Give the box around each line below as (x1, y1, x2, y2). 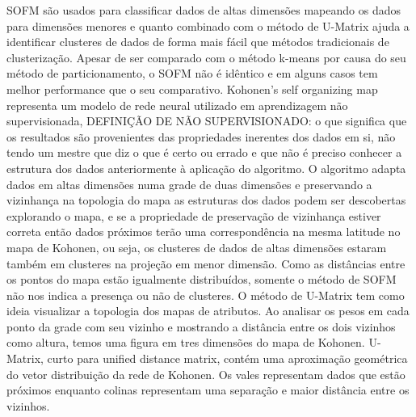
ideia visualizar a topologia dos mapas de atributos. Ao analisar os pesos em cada (6, 302, 410, 319)
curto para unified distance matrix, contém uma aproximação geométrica (47, 350, 408, 367)
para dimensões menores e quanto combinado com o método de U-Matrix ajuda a (6, 17, 410, 34)
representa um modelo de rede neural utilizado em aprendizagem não (6, 96, 348, 113)
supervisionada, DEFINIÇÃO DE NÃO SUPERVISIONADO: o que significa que (6, 112, 407, 129)
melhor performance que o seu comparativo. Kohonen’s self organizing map (6, 80, 378, 97)
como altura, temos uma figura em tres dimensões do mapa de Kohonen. (6, 334, 365, 351)
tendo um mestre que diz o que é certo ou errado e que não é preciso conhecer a (6, 144, 402, 161)
